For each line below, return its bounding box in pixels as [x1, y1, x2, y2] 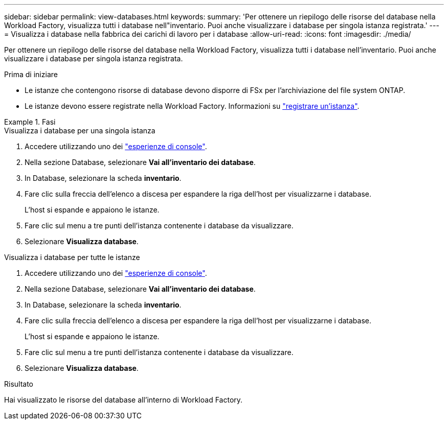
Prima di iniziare [4, 70, 58, 79]
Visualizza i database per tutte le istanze [4, 253, 140, 262]
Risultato [4, 380, 34, 388]
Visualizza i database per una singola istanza [4, 126, 155, 135]
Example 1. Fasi [4, 117, 56, 126]
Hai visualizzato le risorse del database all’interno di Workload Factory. [4, 395, 243, 404]
